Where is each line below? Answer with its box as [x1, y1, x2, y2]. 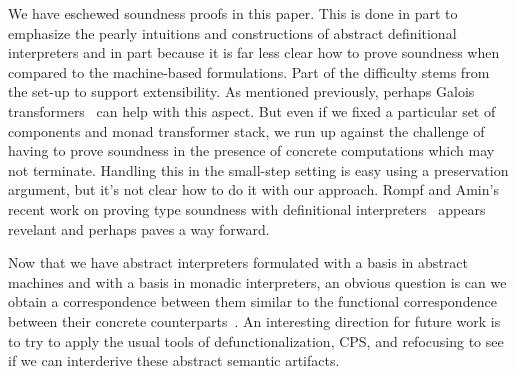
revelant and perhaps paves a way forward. [8, 218, 270, 239]
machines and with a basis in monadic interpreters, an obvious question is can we [8, 271, 507, 292]
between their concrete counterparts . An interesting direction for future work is [8, 310, 501, 331]
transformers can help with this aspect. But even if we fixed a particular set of [8, 100, 496, 121]
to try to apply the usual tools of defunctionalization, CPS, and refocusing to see [8, 330, 504, 351]
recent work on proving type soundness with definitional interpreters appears [8, 198, 486, 219]
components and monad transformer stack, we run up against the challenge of [8, 120, 485, 141]
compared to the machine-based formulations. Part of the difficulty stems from [8, 61, 490, 82]
